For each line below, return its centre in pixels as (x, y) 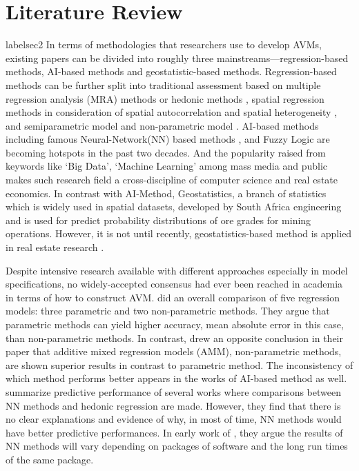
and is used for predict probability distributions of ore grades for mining (158, 220)
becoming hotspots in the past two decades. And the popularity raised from (166, 152)
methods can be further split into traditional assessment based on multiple (163, 84)
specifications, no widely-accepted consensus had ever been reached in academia (174, 284)
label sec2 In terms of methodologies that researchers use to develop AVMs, (164, 44)
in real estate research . (55, 247)
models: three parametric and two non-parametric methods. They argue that (168, 311)
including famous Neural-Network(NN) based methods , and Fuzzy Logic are (168, 139)
